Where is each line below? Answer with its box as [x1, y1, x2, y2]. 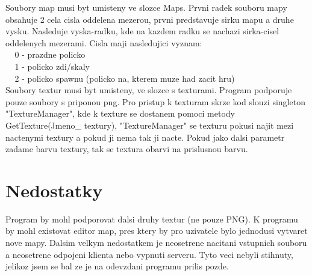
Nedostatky [5, 177, 103, 202]
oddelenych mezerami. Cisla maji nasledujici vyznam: [5, 36, 202, 49]
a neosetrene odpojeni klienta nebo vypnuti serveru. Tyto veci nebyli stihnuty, [5, 248, 293, 260]
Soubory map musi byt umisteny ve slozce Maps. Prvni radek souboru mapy [5, 1, 287, 13]
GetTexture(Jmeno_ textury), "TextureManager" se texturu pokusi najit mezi [5, 118, 294, 131]
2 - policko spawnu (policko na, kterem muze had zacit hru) [14, 72, 235, 84]
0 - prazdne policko [14, 48, 86, 61]
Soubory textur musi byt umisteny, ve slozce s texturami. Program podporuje [5, 84, 292, 96]
